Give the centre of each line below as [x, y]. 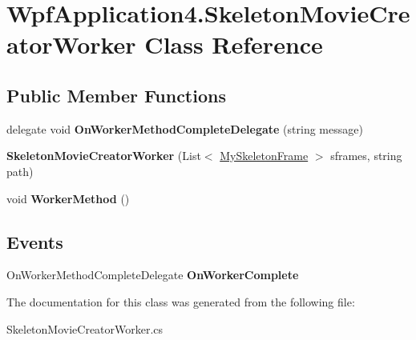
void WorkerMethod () [68, 198]
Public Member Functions [116, 95]
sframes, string [366, 156]
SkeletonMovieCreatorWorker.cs [85, 328]
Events [35, 241]
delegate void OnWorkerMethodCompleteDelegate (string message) [185, 128]
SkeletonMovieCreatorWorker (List [104, 156]
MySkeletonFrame [264, 156]
